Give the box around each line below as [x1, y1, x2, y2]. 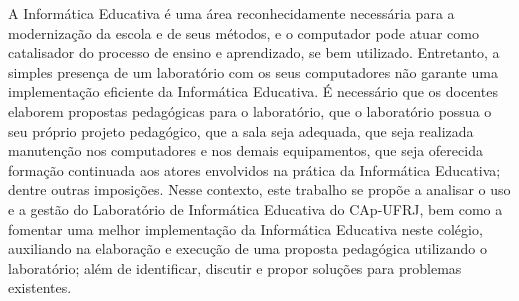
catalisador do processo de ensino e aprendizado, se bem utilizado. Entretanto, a [8, 42, 500, 63]
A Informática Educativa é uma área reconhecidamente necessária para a [8, 3, 455, 23]
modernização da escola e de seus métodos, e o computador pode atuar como [8, 22, 479, 43]
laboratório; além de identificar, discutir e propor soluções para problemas [8, 257, 462, 278]
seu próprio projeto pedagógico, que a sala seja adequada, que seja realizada [8, 120, 474, 141]
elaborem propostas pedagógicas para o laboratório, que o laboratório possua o [8, 100, 492, 121]
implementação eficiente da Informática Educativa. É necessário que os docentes [8, 81, 498, 102]
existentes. [8, 277, 72, 298]
